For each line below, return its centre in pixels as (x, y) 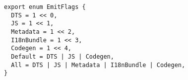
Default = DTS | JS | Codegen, (63, 56)
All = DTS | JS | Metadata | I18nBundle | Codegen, (98, 65)
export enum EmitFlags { (45, 7)
